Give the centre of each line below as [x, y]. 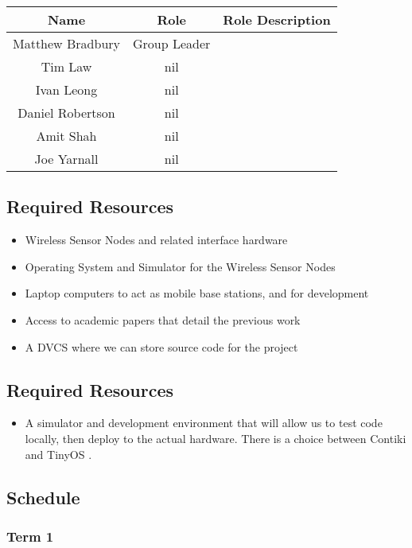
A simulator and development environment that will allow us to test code [204, 423]
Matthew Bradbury [67, 43]
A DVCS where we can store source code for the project [161, 346]
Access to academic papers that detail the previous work [163, 319]
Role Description [277, 19]
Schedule [43, 497]
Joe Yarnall [66, 159]
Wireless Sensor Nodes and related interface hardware [156, 240]
